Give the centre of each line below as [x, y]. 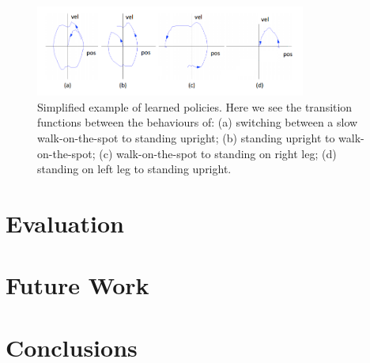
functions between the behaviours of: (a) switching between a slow [198, 122]
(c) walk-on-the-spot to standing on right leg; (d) [218, 153]
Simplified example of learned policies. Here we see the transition [195, 106]
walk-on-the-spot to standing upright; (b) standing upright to [186, 138]
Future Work [77, 285]
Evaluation [65, 223]
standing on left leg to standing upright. [134, 169]
